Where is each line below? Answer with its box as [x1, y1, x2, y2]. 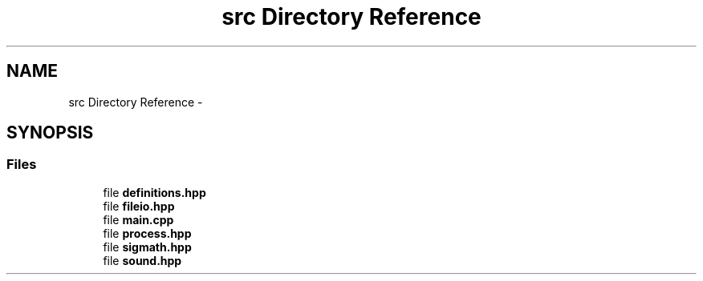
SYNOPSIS [6, 122, 94, 143]
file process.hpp [103, 226, 192, 240]
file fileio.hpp [103, 199, 175, 213]
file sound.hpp [103, 253, 182, 267]
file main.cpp [103, 212, 174, 227]
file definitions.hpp [103, 185, 206, 199]
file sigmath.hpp [103, 239, 192, 254]
